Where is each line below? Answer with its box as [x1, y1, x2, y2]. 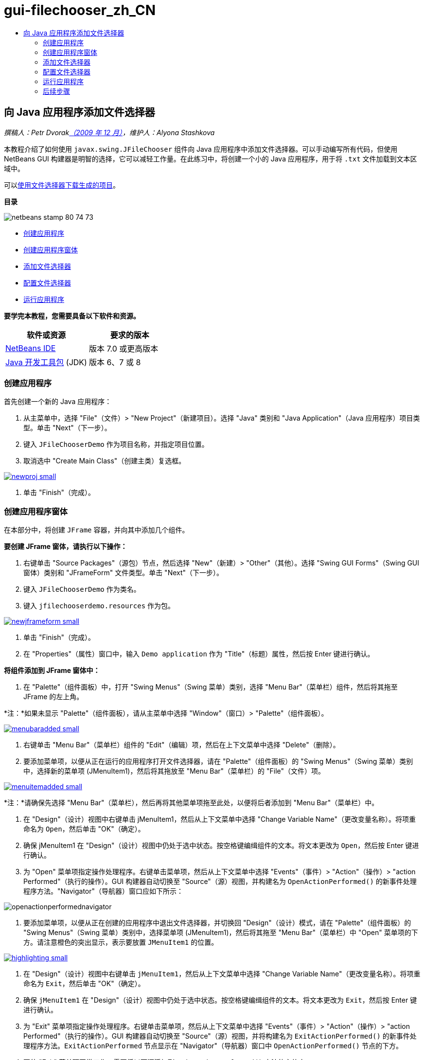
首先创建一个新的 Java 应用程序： [4, 397, 112, 406]
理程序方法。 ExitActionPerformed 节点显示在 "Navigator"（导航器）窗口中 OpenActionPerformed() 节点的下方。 [23, 1042, 403, 1050]
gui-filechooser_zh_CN [4, 2, 156, 18]
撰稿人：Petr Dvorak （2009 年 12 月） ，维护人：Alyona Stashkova [4, 128, 215, 137]
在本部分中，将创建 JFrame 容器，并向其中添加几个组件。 [4, 526, 189, 534]
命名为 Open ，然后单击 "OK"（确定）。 [23, 825, 145, 833]
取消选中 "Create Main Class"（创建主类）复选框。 [23, 457, 186, 465]
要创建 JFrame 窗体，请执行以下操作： [4, 542, 127, 551]
